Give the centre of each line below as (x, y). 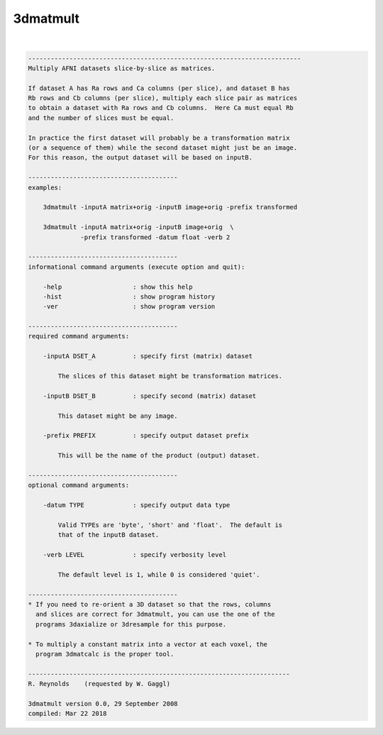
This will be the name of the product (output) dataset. (159, 455)
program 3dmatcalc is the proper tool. (105, 654)
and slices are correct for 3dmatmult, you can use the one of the (155, 614)
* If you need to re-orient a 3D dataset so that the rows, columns (150, 604)
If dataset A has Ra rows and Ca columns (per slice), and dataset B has (159, 88)
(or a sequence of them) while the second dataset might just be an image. (163, 148)
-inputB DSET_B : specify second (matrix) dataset (150, 396)
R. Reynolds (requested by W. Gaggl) (99, 684)
